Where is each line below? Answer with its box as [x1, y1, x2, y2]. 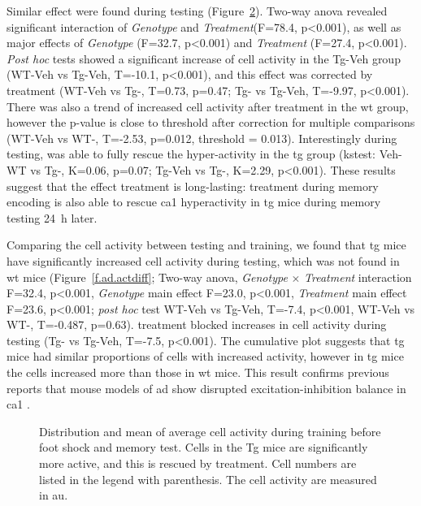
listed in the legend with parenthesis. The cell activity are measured [39, 470, 377, 487]
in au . [39, 487, 68, 504]
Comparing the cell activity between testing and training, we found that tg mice [7, 236, 406, 253]
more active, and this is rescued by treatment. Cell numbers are [39, 455, 357, 472]
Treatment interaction [304, 268, 412, 285]
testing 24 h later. [7, 209, 98, 226]
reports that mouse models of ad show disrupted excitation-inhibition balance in [7, 379, 406, 396]
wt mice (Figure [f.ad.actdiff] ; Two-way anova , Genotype [7, 268, 288, 285]
